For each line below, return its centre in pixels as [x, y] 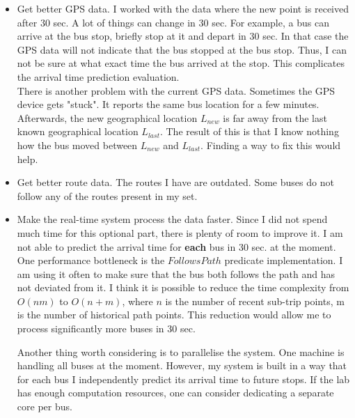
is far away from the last [275, 117]
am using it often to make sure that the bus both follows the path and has [176, 273]
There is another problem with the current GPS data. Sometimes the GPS [176, 90]
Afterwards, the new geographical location [107, 117]
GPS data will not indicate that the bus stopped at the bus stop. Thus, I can [182, 49]
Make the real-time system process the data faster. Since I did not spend [172, 219]
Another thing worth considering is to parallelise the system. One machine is [181, 351]
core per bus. [45, 407]
